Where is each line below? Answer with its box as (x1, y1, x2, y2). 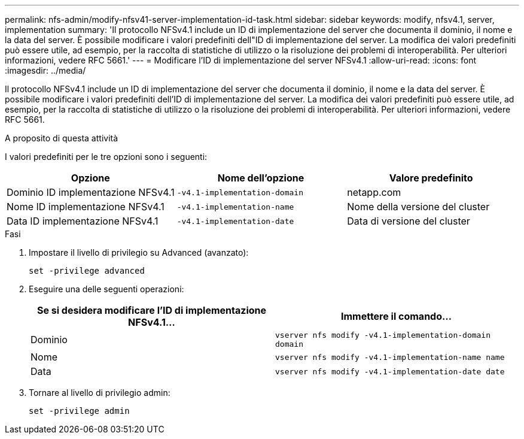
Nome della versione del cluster (347, 201, 490, 213)
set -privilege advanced (29, 266, 145, 275)
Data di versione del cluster (347, 215, 470, 227)
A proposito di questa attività (5, 133, 118, 143)
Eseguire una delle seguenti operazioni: (29, 284, 184, 294)
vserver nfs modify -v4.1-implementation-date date (275, 367, 505, 376)
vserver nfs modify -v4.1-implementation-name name (275, 352, 505, 362)
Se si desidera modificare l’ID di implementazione (36, 304, 267, 316)
